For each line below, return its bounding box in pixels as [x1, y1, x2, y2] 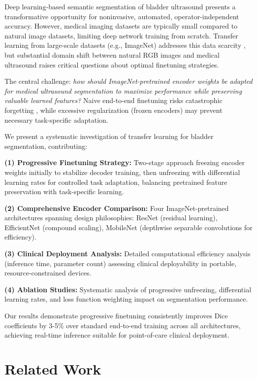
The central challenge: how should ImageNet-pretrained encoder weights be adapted [4, 76, 253, 86]
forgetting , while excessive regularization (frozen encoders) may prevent [4, 104, 223, 115]
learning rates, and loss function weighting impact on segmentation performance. [4, 294, 248, 304]
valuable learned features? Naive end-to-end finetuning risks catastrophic [4, 95, 223, 105]
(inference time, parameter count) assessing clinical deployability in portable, [4, 258, 237, 268]
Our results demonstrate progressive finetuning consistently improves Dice [4, 310, 228, 321]
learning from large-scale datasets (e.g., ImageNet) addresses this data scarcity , [4, 40, 246, 50]
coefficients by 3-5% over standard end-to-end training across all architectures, [4, 320, 241, 330]
